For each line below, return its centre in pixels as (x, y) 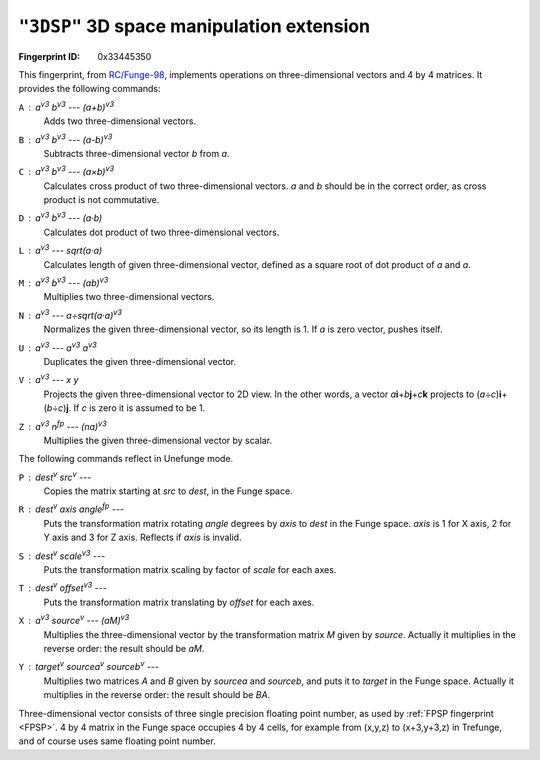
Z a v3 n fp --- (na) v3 (62, 425)
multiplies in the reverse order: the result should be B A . (157, 695)
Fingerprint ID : (49, 56)
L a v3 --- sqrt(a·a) (60, 250)
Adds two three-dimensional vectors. (120, 121)
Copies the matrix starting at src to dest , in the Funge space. (168, 491)
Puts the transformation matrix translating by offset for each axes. (179, 602)
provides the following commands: (89, 89)
